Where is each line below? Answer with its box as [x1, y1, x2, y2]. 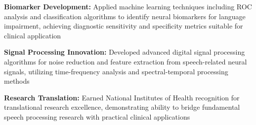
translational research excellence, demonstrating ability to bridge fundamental [4, 102, 240, 112]
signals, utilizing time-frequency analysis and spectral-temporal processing [4, 66, 228, 76]
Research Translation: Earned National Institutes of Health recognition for [4, 92, 240, 102]
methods [4, 76, 30, 86]
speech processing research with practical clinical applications [4, 111, 190, 122]
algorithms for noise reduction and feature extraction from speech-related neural [4, 56, 247, 66]
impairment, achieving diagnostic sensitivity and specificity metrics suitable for [4, 21, 243, 31]
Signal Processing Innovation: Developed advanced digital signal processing [4, 47, 245, 57]
